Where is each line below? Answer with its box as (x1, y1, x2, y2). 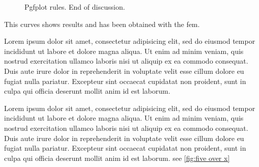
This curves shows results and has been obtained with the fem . (4, 18, 200, 29)
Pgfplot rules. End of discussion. (24, 2, 125, 12)
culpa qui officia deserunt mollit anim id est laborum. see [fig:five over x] (4, 152, 230, 163)
